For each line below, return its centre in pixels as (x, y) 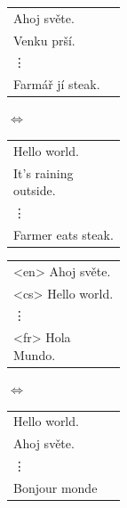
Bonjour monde (56, 487)
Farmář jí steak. (57, 84)
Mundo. (35, 354)
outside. (35, 190)
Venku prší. (44, 40)
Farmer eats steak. (63, 234)
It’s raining (44, 172)
